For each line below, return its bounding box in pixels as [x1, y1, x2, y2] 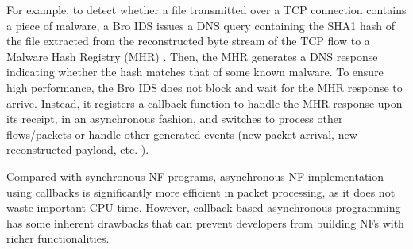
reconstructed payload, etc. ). [6, 141, 149, 158]
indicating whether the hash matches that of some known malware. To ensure [6, 63, 384, 80]
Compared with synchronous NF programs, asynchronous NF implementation [6, 167, 384, 184]
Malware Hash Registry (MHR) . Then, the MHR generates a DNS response [6, 48, 378, 64]
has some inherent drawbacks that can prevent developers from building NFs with [6, 214, 404, 231]
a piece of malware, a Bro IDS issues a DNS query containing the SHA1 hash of [6, 17, 396, 33]
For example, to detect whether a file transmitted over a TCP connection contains [6, 2, 407, 17]
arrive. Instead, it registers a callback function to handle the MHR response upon [6, 94, 403, 111]
